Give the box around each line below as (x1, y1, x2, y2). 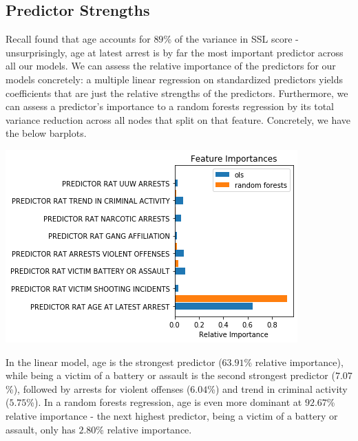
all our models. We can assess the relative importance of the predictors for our (6, 58, 336, 73)
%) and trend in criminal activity (207, 381, 348, 396)
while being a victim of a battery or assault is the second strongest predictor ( (6, 368, 335, 383)
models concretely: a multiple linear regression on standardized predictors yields (6, 72, 343, 86)
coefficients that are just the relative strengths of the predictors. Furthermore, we (6, 85, 348, 100)
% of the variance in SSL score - (163, 32, 299, 46)
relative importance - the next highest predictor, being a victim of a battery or (6, 408, 338, 422)
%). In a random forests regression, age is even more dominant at (26, 395, 302, 409)
